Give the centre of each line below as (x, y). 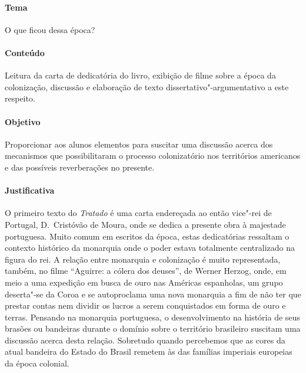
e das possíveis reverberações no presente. (80, 167)
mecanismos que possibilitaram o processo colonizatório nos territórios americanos (153, 156)
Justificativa (30, 190)
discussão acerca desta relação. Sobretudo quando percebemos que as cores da (145, 340)
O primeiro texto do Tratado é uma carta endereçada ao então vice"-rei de (138, 213)
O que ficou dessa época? (50, 29)
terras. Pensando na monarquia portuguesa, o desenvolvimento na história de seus (152, 317)
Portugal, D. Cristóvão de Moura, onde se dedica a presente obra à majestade (145, 224)
